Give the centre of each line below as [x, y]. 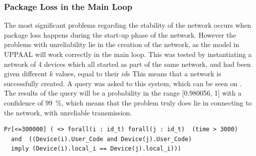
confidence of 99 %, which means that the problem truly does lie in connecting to [128, 102]
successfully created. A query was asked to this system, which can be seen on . [123, 83]
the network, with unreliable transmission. [68, 112]
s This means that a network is [174, 74]
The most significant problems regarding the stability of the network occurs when [128, 25]
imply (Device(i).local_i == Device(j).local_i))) [96, 149]
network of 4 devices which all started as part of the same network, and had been [128, 64]
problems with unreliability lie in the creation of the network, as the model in [122, 44]
